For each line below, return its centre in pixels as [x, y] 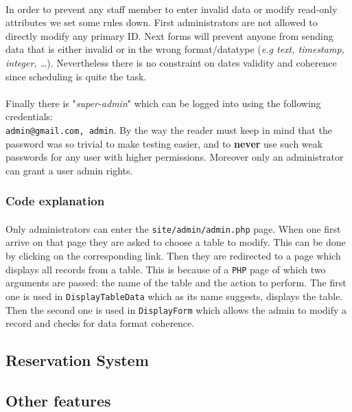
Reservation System [77, 360]
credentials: [29, 116]
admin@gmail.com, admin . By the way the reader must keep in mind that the [169, 129]
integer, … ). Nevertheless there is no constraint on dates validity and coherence [171, 62]
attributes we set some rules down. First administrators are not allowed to [162, 22]
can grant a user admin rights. [69, 170]
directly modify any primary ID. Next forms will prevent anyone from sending [169, 35]
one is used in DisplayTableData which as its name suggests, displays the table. [174, 296]
